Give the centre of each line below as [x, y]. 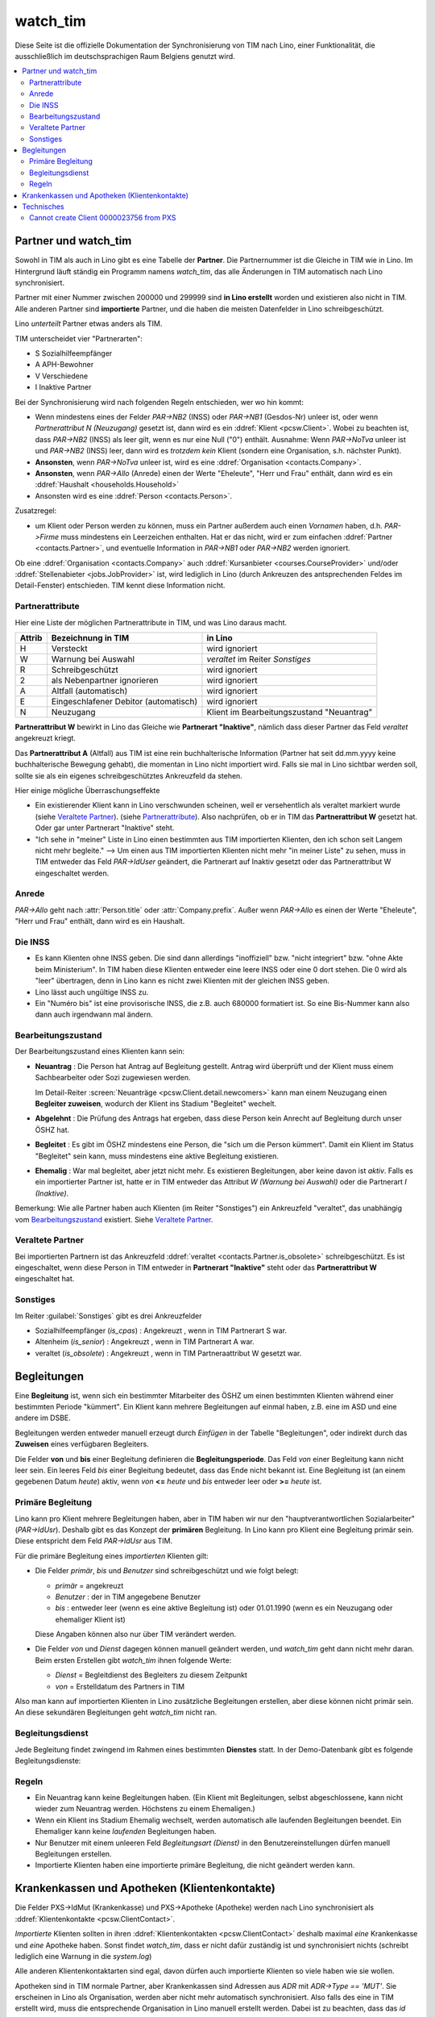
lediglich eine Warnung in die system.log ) [83, 1956]
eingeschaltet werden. [72, 873]
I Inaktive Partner [63, 387]
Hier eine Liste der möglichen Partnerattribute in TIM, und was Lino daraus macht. [151, 622]
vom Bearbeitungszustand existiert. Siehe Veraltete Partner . [114, 1219]
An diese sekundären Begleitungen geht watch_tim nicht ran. [116, 1712]
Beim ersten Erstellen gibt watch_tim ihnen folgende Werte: [133, 1660]
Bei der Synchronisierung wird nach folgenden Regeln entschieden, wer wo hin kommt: [159, 402]
